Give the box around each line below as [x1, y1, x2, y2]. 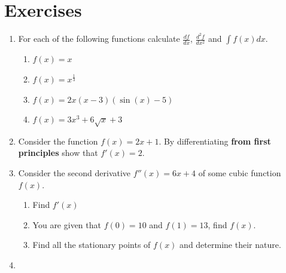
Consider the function [18, 134, 98, 147]
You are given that [32, 218, 101, 231]
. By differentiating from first [159, 134, 271, 147]
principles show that [18, 146, 98, 159]
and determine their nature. [179, 238, 281, 251]
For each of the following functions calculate [18, 32, 180, 45]
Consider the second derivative [18, 167, 131, 179]
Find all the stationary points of [32, 238, 151, 251]
